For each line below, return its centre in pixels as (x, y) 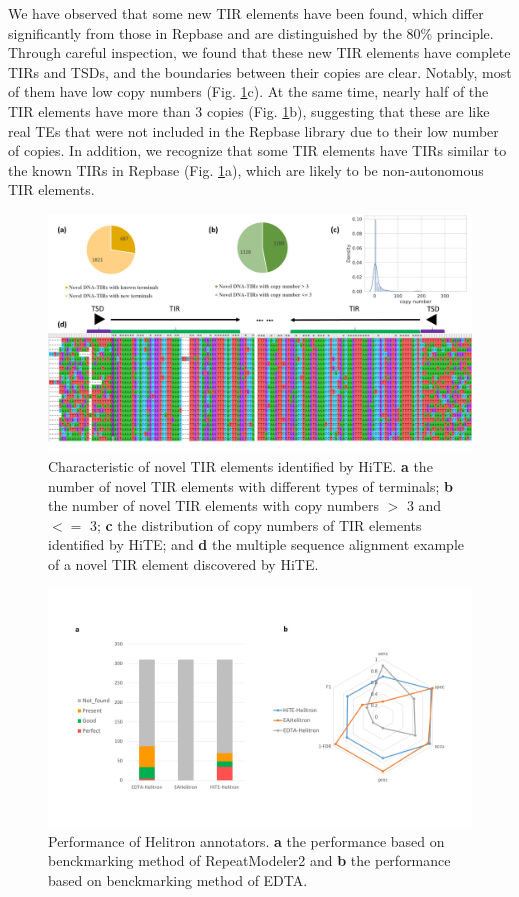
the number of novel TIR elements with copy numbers (213, 505)
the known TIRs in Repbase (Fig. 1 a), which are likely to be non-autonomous (246, 169)
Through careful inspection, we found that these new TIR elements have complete (259, 52)
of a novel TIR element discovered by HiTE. (183, 564)
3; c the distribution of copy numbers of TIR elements (255, 524)
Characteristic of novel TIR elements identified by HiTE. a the (240, 466)
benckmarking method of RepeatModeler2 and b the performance (249, 860)
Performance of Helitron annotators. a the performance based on (246, 840)
